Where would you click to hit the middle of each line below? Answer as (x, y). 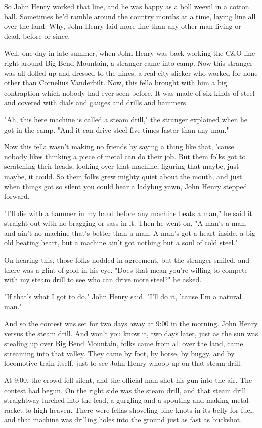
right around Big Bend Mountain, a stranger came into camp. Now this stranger (128, 62)
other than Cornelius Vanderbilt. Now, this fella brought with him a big (116, 83)
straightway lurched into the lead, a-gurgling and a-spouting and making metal (126, 400)
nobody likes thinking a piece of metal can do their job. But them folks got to (125, 156)
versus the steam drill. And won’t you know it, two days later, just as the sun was (131, 333)
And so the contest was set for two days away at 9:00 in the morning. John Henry (131, 324)
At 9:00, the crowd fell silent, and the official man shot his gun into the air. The (128, 380)
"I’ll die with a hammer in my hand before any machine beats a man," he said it (128, 213)
